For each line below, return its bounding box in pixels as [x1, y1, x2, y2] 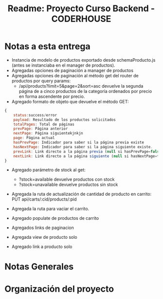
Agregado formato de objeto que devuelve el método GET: [11, 98, 129, 104]
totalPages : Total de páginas [13, 122, 75, 127]
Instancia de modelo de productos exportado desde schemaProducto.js [11, 57, 156, 63]
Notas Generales [4, 261, 74, 272]
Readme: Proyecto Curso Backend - [7, 3, 155, 14]
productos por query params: [11, 78, 71, 84]
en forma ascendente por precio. [18, 93, 85, 99]
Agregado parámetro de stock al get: [11, 167, 86, 173]
